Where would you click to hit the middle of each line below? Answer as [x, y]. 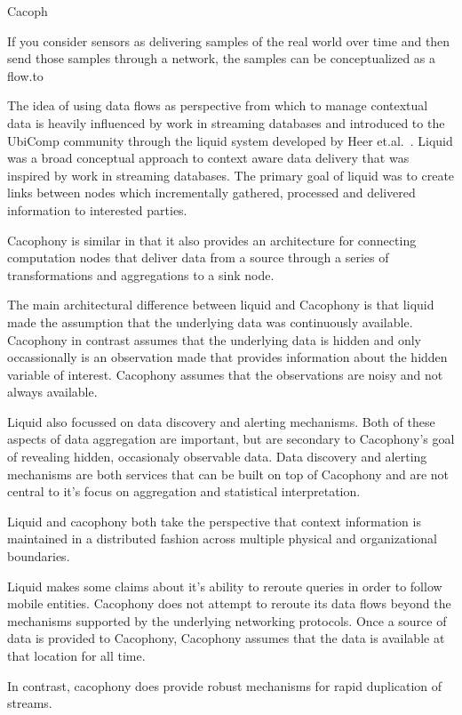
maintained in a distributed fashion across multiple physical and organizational [222, 538]
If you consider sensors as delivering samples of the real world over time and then [229, 40]
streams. [30, 703]
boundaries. [39, 556]
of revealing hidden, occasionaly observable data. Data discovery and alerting [217, 457]
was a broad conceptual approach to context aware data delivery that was [208, 158]
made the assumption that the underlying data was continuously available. [210, 321]
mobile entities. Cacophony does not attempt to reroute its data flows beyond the [229, 603]
